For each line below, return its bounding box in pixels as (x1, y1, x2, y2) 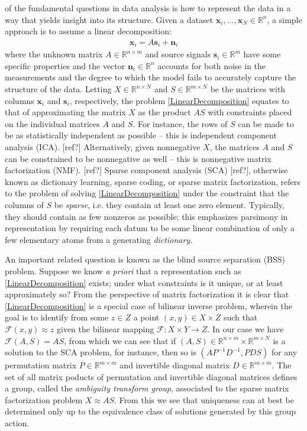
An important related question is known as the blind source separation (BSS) (5, 253, 286, 265)
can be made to (238, 117, 294, 129)
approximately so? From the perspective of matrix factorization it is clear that (5, 288, 289, 300)
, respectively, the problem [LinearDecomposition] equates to (69, 94, 289, 106)
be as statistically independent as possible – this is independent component (5, 129, 277, 141)
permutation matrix (5, 359, 77, 371)
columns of (5, 198, 44, 210)
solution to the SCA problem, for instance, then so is (5, 346, 196, 358)
